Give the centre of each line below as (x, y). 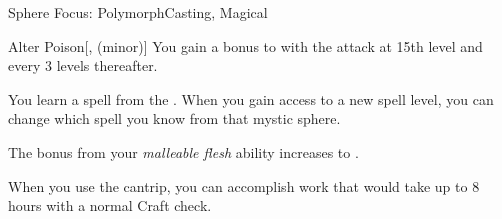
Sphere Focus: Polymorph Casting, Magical (138, 12)
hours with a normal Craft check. (110, 205)
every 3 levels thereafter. (83, 65)
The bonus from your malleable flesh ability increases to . (183, 151)
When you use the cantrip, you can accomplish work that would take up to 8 (244, 185)
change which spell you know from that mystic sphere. (174, 118)
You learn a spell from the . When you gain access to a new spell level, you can (251, 98)
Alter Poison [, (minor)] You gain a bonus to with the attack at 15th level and (245, 45)
